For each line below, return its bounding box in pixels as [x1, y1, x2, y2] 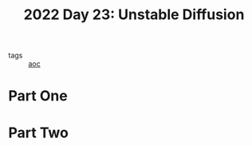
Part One [8, 87, 68, 105]
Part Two [8, 124, 69, 141]
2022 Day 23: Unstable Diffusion [23, 6, 245, 24]
